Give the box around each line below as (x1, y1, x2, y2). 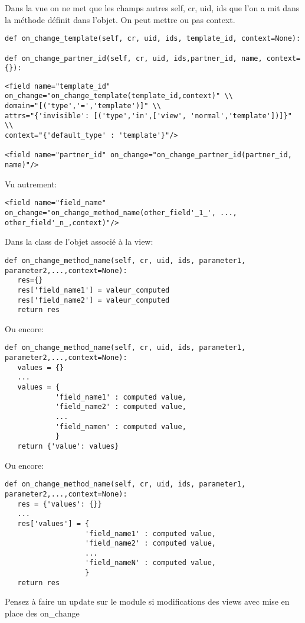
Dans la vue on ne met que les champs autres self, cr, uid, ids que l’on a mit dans (5, 2, 300, 14)
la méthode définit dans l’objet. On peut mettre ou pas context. (5, 13, 235, 25)
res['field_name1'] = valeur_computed (17, 285, 170, 294)
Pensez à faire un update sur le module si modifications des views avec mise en (5, 595, 290, 608)
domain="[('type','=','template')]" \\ (5, 102, 161, 111)
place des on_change (5, 607, 80, 619)
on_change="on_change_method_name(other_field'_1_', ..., (5, 208, 237, 217)
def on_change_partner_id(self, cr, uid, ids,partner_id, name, (5, 54, 263, 63)
